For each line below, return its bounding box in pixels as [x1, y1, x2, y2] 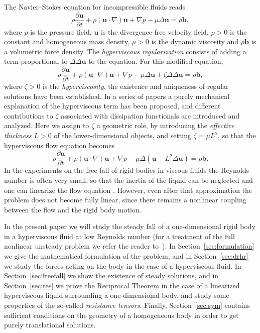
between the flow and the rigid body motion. [4, 204, 142, 214]
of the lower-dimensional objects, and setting [54, 130, 191, 141]
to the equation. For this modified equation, [88, 56, 223, 66]
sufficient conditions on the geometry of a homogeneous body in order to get [4, 309, 239, 320]
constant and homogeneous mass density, [4, 36, 130, 47]
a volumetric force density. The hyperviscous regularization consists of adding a [4, 46, 246, 56]
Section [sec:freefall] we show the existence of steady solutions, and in [4, 270, 219, 281]
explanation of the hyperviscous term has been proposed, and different [4, 100, 221, 111]
